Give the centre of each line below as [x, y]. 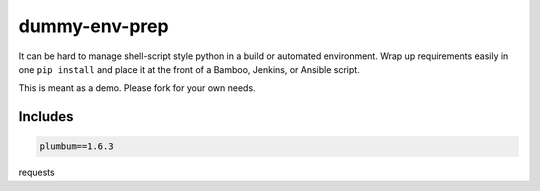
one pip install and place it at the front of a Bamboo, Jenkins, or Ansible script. [189, 69]
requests [36, 172]
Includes [46, 116]
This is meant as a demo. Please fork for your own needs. [137, 88]
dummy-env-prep [93, 26]
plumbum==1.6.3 [76, 146]
